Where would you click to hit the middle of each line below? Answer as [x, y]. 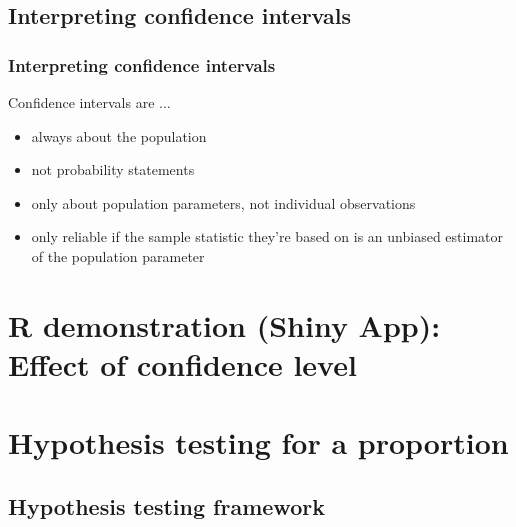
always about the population [119, 135]
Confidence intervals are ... [89, 102]
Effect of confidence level [182, 363]
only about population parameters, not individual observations [223, 202]
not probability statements [113, 169]
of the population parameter [118, 255]
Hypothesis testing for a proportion [258, 442]
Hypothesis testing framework [166, 505]
